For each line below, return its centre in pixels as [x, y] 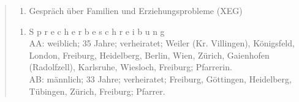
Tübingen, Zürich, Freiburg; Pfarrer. [97, 91]
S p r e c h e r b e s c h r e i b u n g [97, 31]
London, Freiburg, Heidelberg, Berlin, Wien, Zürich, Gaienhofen [149, 55]
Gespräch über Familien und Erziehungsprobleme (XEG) [136, 10]
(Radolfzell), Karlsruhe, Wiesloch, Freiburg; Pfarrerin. [131, 67]
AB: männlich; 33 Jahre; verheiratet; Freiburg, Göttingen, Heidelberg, [160, 78]
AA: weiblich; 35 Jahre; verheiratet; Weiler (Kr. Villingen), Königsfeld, [162, 43]
